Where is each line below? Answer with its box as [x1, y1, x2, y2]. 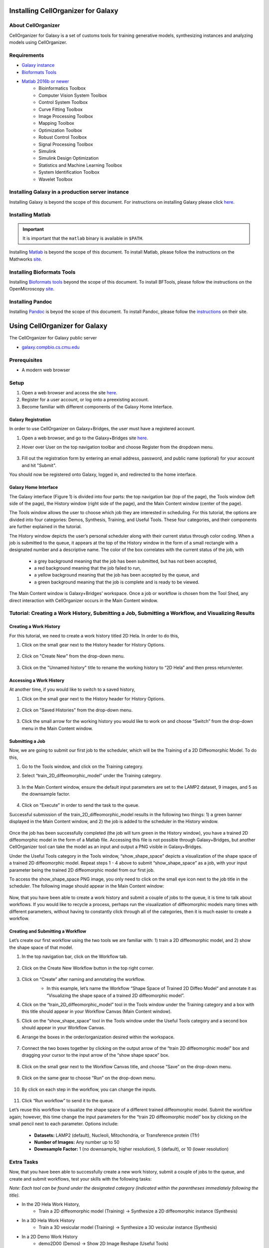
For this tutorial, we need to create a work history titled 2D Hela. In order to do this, [9, 632, 179, 638]
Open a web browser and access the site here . [21, 390, 118, 396]
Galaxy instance [21, 62, 55, 68]
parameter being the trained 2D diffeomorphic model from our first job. [9, 867, 155, 873]
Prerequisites [9, 356, 42, 363]
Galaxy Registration [9, 416, 51, 422]
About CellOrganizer [9, 22, 60, 29]
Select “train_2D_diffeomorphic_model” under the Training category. [21, 773, 162, 779]
